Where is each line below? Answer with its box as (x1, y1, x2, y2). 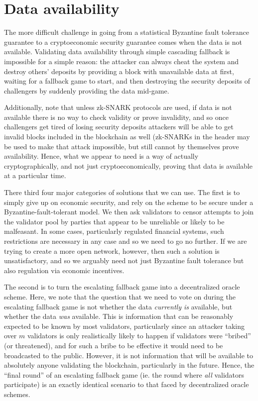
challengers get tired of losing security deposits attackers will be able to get (4, 121, 234, 132)
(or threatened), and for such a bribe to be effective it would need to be (4, 340, 223, 350)
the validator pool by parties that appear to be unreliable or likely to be (4, 216, 225, 226)
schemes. (4, 389, 30, 399)
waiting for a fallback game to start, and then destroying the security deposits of (4, 76, 251, 86)
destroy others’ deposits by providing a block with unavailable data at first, (4, 66, 234, 76)
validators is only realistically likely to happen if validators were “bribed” (27, 330, 251, 341)
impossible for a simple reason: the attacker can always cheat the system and (4, 56, 239, 66)
